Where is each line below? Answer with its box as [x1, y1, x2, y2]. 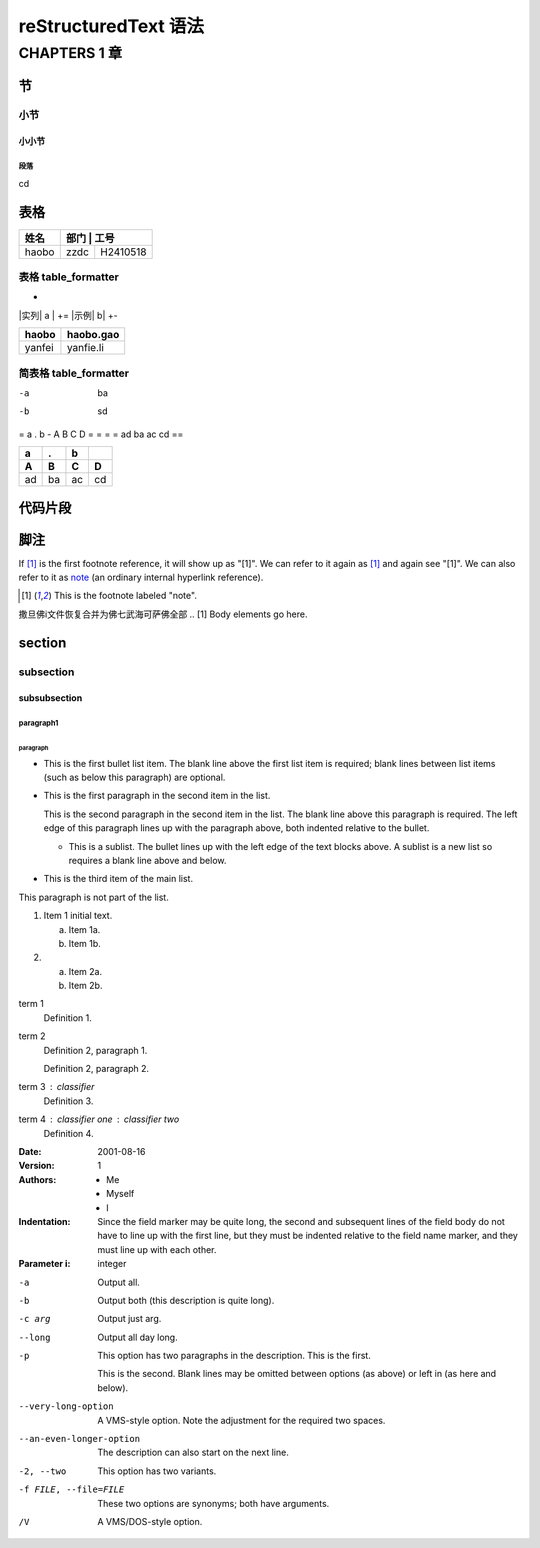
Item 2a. [68, 965, 103, 977]
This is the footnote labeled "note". [53, 590, 197, 602]
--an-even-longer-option [18, 1433, 140, 1445]
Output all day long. [97, 1331, 179, 1343]
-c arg [18, 1313, 51, 1325]
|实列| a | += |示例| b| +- [18, 309, 119, 321]
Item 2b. [68, 980, 103, 992]
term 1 [18, 998, 44, 1010]
